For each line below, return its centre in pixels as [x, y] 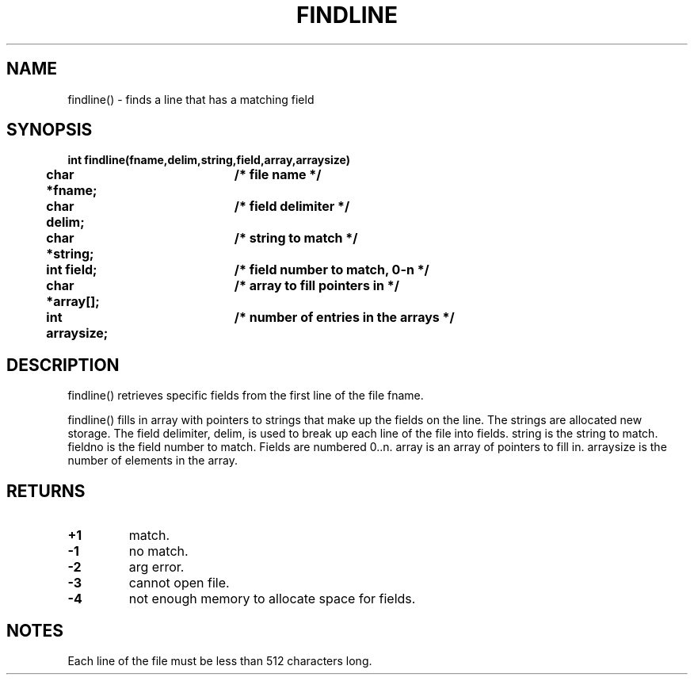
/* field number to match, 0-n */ [332, 270]
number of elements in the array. [153, 461]
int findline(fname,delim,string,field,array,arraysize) [209, 160]
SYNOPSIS [50, 130]
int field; [72, 270]
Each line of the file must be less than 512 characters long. [220, 660]
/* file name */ [278, 175]
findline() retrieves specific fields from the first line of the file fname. [246, 396]
